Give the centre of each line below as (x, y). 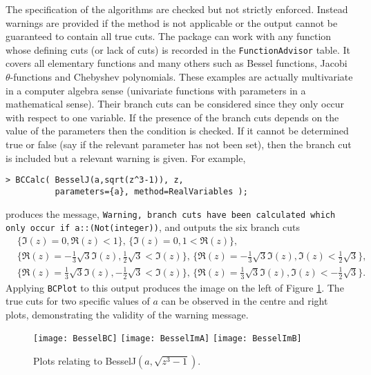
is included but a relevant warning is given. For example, (126, 158)
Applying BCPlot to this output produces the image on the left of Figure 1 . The (175, 287)
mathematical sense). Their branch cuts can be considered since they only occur (175, 104)
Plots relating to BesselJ (85, 361)
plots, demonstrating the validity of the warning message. (127, 314)
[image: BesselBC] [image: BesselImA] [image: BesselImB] (168, 339)
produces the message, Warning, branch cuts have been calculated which (171, 213)
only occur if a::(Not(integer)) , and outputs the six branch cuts (153, 227)
